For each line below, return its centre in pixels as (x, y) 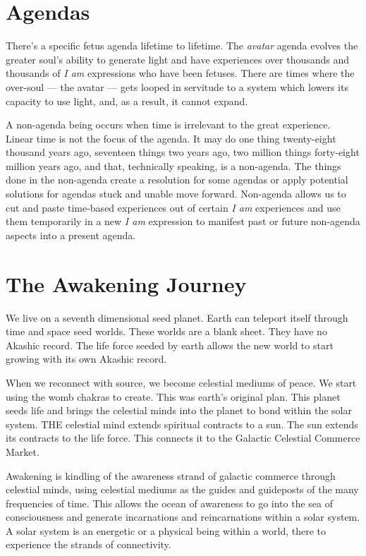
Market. (23, 451)
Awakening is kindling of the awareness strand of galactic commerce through (171, 475)
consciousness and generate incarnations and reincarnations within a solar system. (183, 517)
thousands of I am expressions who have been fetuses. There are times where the (180, 73)
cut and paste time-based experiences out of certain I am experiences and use (173, 207)
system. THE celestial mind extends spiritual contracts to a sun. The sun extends (182, 424)
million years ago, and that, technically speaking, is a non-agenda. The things (173, 165)
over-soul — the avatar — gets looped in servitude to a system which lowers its (177, 86)
